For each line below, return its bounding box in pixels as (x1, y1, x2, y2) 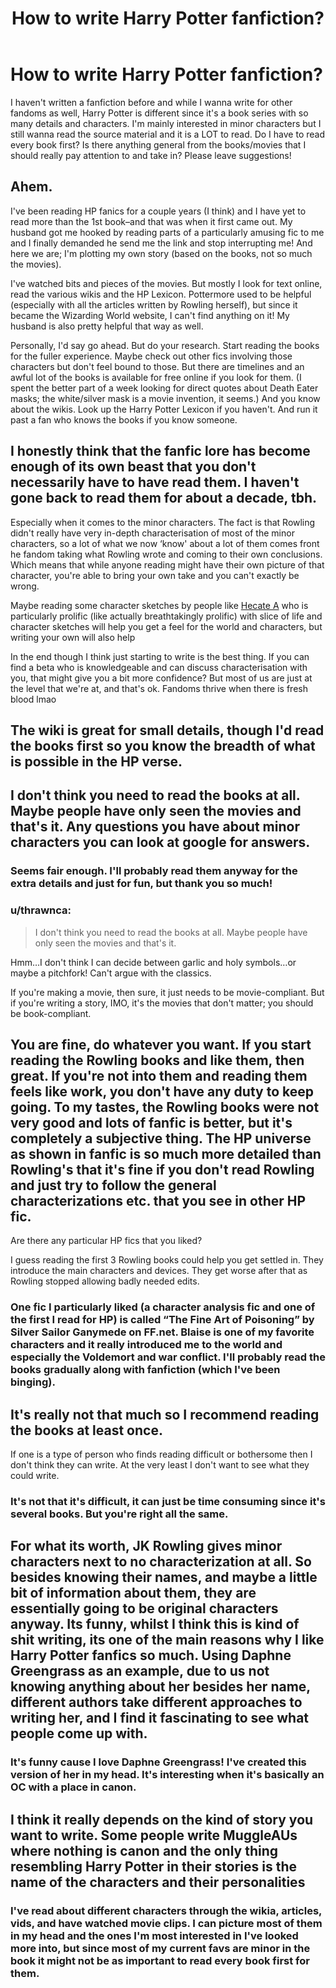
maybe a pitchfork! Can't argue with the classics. (10, 967, 212, 979)
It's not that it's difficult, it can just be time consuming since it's (10, 1495, 326, 1509)
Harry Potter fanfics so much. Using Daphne (10, 1647, 292, 1664)
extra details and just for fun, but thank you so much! (10, 877, 273, 891)
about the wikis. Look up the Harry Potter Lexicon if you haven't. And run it (10, 403, 318, 415)
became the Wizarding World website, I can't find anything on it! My (10, 309, 290, 321)
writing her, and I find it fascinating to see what (10, 1710, 310, 1727)
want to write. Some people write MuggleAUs (10, 1827, 298, 1844)
